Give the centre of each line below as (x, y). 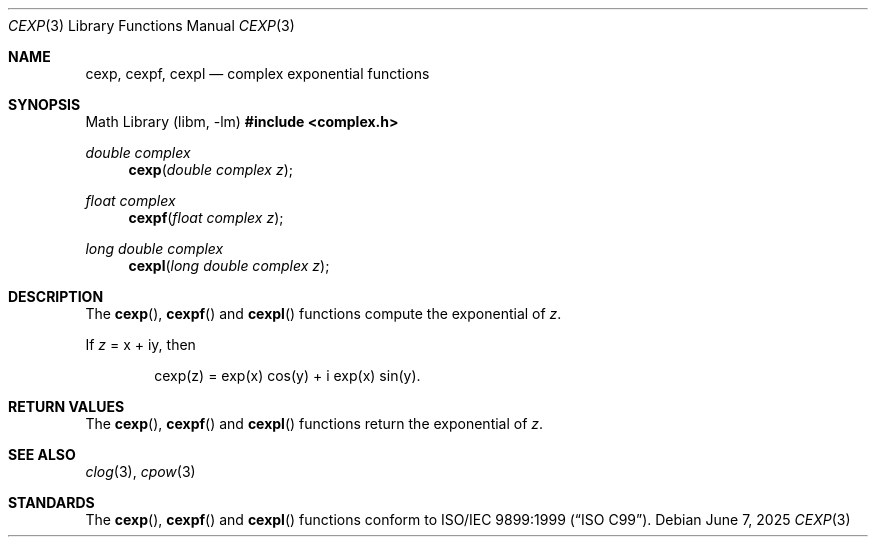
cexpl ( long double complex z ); (229, 265)
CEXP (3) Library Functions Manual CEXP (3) (151, 25)
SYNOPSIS (44, 104)
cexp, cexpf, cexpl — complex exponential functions (257, 73)
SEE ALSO (42, 454)
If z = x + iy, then (140, 344)
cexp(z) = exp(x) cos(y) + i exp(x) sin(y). (287, 375)
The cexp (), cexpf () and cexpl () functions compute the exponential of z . (323, 313)
